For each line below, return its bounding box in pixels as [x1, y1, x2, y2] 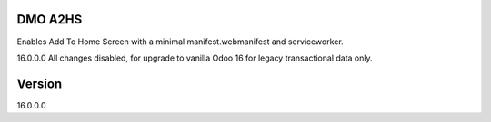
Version [16, 76, 63, 91]
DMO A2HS [16, 12, 83, 27]
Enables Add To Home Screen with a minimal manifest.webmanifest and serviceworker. [16, 36, 345, 47]
